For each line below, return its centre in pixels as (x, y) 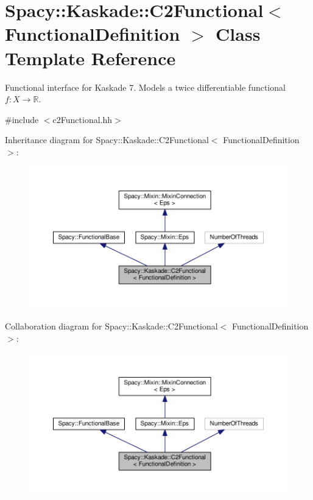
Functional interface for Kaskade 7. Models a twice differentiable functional (145, 87)
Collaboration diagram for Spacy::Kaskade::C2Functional (111, 326)
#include (22, 119)
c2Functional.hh (83, 119)
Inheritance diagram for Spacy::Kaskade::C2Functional (107, 140)
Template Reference (90, 58)
